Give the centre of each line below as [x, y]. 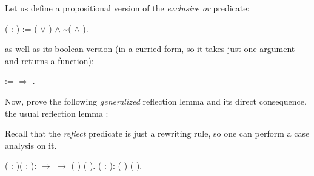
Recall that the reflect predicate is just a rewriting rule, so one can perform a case [157, 133]
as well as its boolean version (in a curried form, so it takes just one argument [150, 49]
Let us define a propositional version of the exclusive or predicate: [127, 8]
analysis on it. [31, 145]
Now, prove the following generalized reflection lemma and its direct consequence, [156, 101]
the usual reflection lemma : [57, 113]
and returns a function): [49, 60]
